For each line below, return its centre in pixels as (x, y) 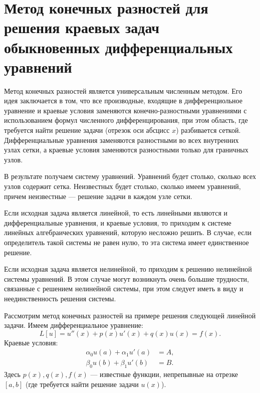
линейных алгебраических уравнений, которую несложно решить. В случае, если (128, 232)
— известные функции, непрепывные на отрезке (164, 374)
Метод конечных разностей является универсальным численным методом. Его (123, 90)
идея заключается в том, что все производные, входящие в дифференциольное (123, 101)
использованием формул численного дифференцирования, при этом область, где (126, 120)
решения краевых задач (82, 27)
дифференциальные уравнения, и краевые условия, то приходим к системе (118, 222)
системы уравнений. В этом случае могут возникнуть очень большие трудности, (126, 278)
